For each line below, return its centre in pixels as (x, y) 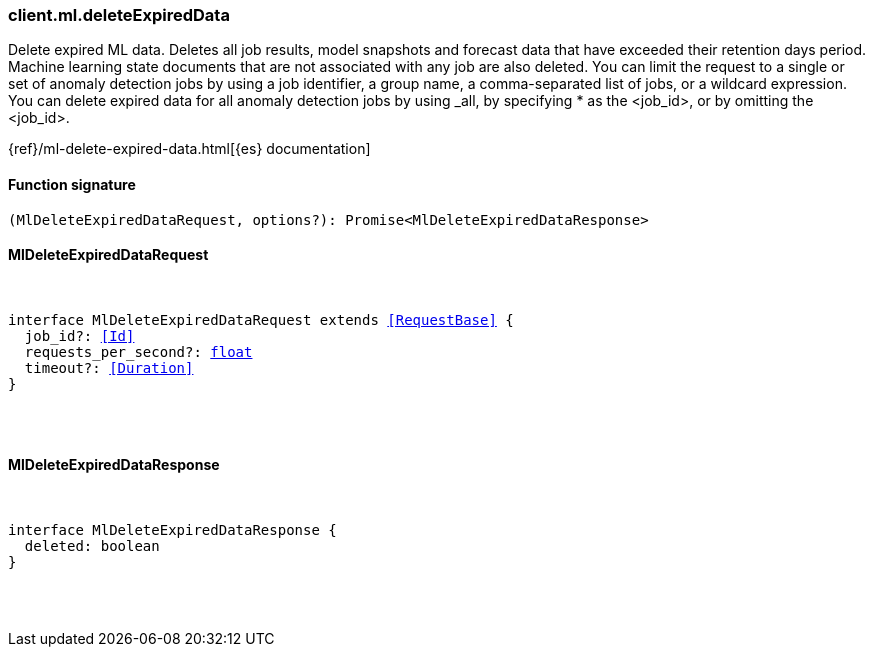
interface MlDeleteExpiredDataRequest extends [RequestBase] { (261, 319)
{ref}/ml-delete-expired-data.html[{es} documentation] (189, 149)
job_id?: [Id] (79, 335)
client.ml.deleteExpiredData (119, 15)
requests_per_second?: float (138, 351)
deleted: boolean (92, 546)
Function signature (72, 184)
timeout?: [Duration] (109, 367)
